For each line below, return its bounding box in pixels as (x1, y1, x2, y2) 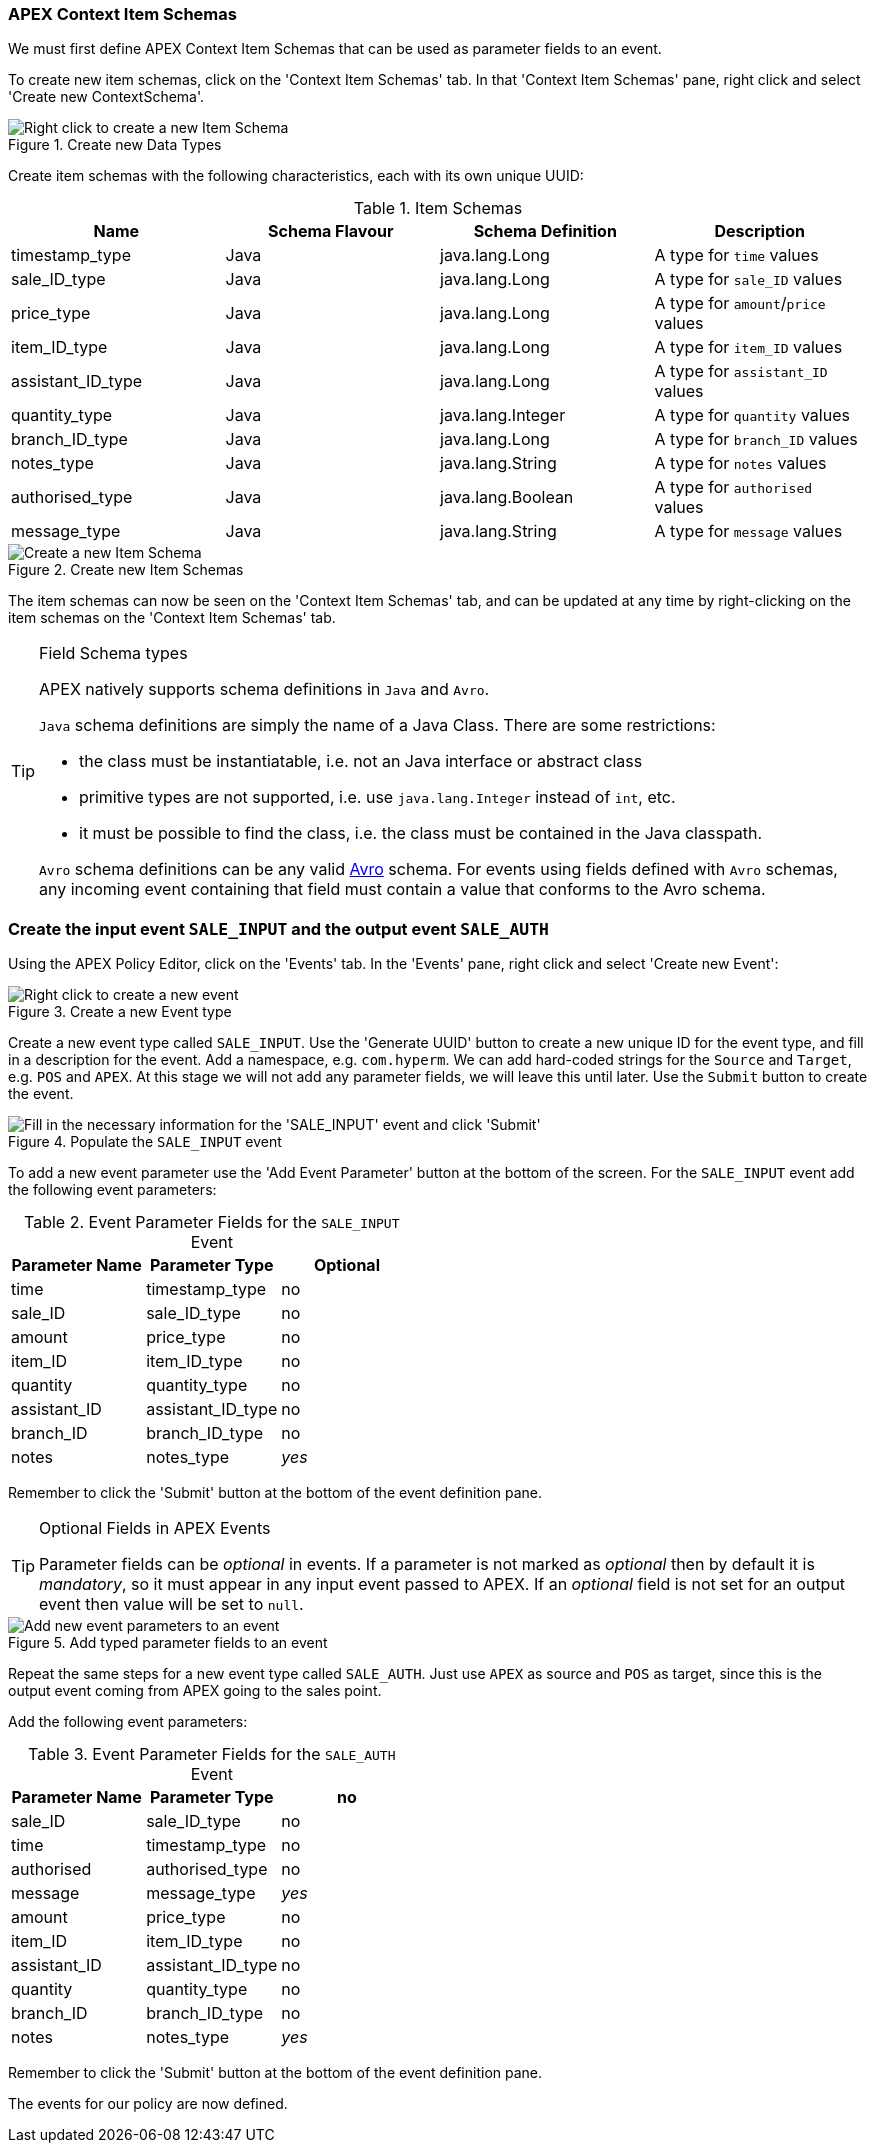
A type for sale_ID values (654, 269, 843, 290)
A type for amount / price (654, 293, 826, 314)
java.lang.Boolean (440, 487, 574, 508)
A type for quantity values (654, 405, 850, 426)
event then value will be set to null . (39, 1594, 304, 1615)
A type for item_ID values (654, 337, 843, 358)
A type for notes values (654, 453, 827, 474)
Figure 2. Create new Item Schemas (8, 561, 244, 579)
